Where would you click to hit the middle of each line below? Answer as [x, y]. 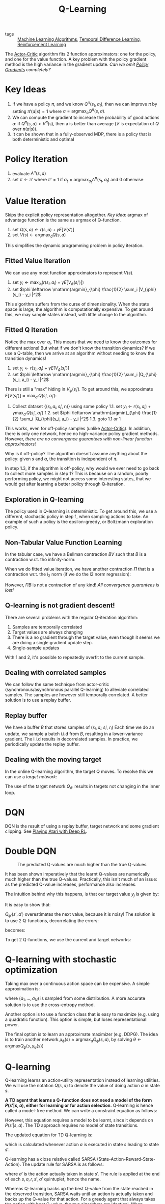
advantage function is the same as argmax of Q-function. [63, 220]
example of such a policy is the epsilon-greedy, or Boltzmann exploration [79, 522]
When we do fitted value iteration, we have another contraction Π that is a [80, 569]
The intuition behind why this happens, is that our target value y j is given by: [82, 895]
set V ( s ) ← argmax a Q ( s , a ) [39, 235]
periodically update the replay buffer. [42, 744]
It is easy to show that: [28, 905]
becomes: [15, 930]
